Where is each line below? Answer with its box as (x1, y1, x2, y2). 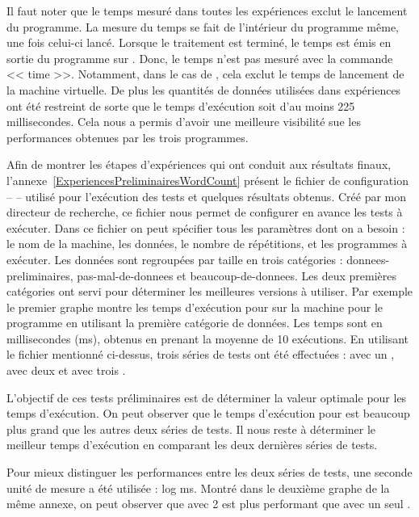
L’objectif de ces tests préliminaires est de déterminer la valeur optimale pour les (6, 389, 407, 406)
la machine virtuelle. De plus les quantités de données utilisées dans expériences (6, 81, 401, 98)
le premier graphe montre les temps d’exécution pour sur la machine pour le (6, 298, 383, 315)
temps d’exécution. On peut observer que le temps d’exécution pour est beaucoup (6, 405, 410, 422)
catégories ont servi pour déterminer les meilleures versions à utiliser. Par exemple (6, 283, 413, 300)
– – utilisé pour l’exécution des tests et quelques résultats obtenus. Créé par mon (6, 187, 407, 204)
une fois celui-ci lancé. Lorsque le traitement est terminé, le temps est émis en (6, 34, 392, 51)
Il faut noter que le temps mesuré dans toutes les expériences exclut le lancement (6, 2, 408, 19)
